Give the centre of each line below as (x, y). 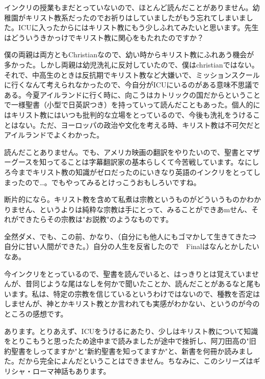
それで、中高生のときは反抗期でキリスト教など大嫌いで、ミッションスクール (132, 74)
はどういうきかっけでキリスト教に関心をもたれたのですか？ (104, 37)
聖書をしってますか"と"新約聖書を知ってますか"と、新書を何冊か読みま (128, 351)
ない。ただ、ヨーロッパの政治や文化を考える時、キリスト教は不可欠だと (139, 125)
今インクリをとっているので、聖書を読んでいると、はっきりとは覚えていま (128, 273)
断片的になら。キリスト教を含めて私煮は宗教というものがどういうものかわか (132, 199)
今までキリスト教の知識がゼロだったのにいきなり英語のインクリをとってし (136, 172)
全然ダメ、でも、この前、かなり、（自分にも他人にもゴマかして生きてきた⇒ (130, 236)
